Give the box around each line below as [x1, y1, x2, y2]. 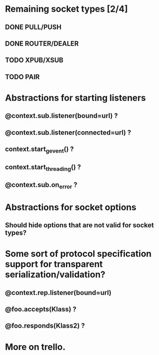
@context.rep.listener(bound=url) [5, 288, 112, 297]
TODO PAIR [5, 72, 40, 81]
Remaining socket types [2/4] [5, 3, 128, 15]
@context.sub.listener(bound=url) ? [5, 111, 118, 120]
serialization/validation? [5, 269, 106, 280]
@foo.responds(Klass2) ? [5, 322, 85, 330]
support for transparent [5, 259, 103, 270]
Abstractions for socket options [5, 201, 137, 213]
